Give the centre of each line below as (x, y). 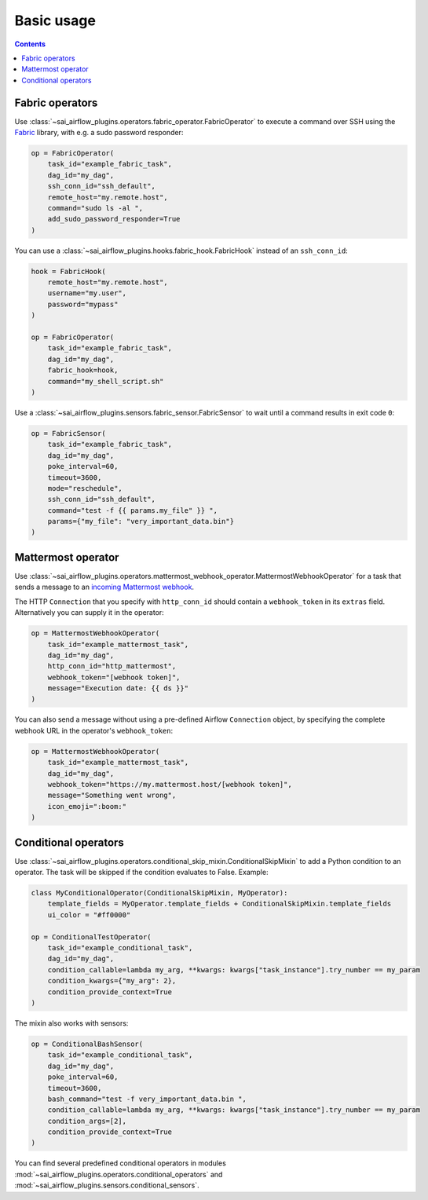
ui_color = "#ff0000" (89, 915)
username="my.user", (87, 293)
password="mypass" (83, 304)
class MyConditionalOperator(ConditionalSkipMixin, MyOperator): (159, 893)
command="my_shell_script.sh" (106, 381)
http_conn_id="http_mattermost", (112, 666)
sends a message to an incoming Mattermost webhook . (104, 587)
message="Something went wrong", (112, 796)
